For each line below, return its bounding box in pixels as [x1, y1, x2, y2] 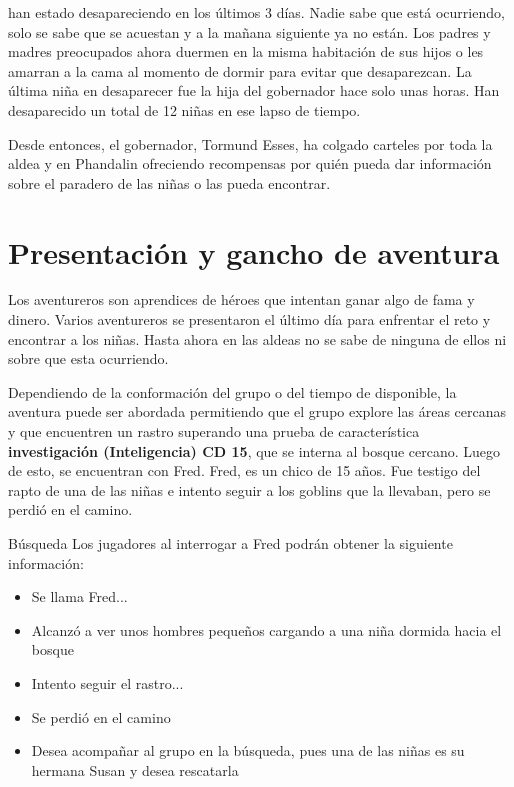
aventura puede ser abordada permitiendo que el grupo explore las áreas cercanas [8, 401, 507, 422]
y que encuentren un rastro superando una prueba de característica [8, 421, 420, 442]
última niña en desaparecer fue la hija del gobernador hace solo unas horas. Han [8, 80, 500, 101]
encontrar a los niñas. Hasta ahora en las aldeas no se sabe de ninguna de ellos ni [8, 328, 507, 349]
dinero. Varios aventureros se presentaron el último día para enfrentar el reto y [8, 309, 491, 330]
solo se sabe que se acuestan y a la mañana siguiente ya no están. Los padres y [8, 21, 491, 42]
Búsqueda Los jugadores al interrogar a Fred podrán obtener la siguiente [8, 533, 453, 553]
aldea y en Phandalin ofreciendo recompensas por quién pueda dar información [8, 153, 492, 174]
